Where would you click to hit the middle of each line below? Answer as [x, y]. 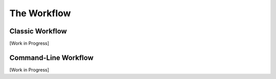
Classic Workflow [38, 31]
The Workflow [40, 13]
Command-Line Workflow [52, 57]
